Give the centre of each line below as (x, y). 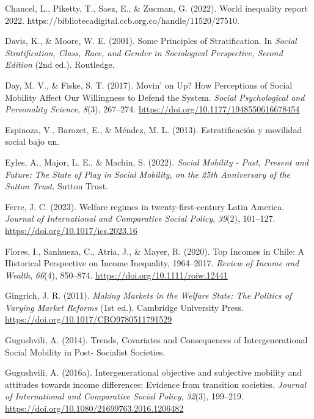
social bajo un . (32, 141)
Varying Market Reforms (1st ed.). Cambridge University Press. (124, 307)
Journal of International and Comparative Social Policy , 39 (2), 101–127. (140, 218)
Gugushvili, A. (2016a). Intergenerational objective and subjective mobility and (154, 372)
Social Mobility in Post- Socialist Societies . (85, 352)
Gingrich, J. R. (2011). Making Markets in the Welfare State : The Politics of (148, 295)
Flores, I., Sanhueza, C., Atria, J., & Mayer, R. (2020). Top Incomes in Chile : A (155, 251)
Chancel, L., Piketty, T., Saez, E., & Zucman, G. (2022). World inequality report (156, 8)
